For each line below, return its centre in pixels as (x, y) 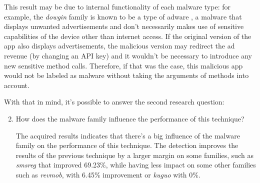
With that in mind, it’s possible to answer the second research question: (114, 102)
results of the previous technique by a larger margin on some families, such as (134, 155)
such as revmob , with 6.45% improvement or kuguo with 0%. (108, 174)
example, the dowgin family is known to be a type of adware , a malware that (123, 16)
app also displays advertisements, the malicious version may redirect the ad (119, 46)
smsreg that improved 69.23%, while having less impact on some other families (136, 165)
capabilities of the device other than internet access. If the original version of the (128, 36)
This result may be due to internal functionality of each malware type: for (117, 6)
